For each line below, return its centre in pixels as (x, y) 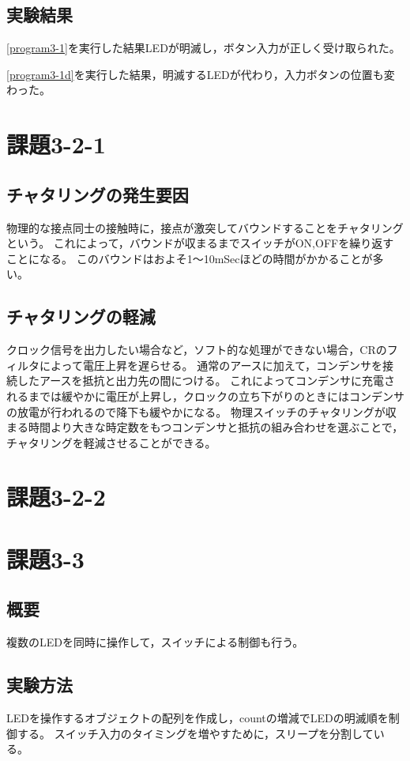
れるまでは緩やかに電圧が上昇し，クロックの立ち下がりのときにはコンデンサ (205, 396)
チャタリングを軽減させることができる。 (111, 442)
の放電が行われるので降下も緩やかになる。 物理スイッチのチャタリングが (196, 411)
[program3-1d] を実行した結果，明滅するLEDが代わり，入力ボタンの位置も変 (201, 74)
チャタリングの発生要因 (98, 194)
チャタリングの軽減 (81, 316)
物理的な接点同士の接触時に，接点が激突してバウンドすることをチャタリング (205, 227)
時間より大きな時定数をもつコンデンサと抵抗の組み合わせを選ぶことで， (216, 427)
